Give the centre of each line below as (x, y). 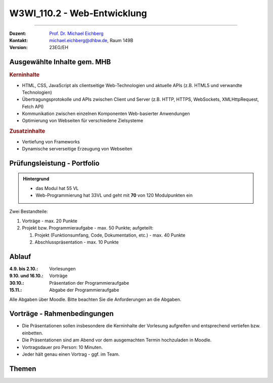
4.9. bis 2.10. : (24, 269)
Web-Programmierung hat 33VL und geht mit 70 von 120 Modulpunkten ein (114, 196)
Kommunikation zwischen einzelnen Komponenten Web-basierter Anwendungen (106, 113)
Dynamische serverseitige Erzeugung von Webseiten (77, 148)
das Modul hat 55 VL (57, 188)
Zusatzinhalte (27, 131)
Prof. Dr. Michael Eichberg (76, 33)
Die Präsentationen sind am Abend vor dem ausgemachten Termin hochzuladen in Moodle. (117, 340)
